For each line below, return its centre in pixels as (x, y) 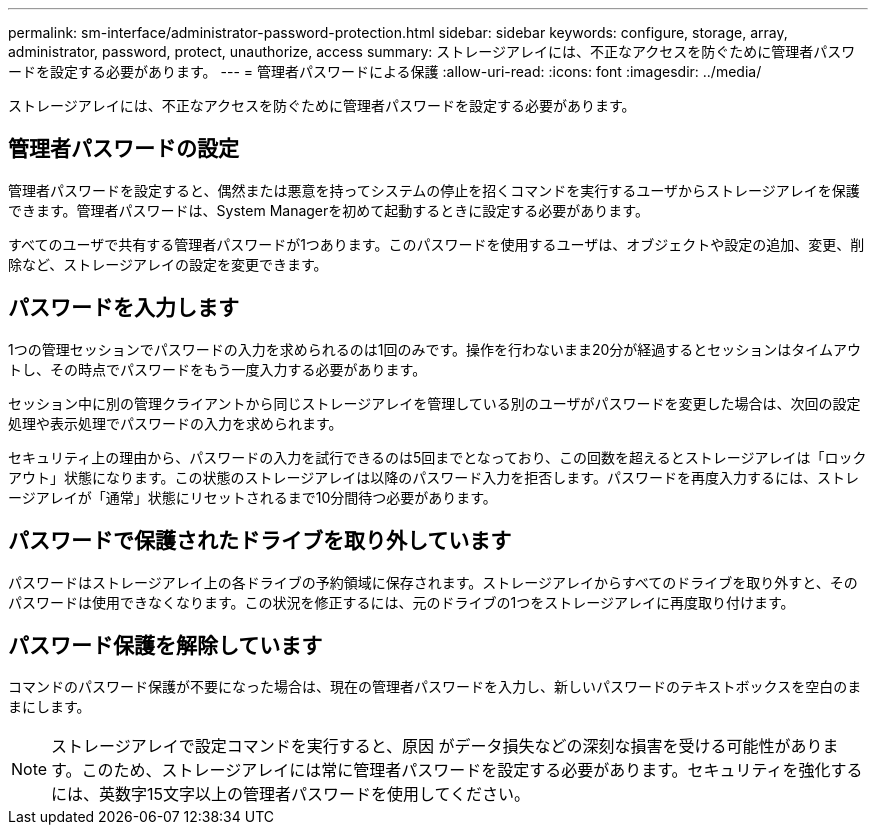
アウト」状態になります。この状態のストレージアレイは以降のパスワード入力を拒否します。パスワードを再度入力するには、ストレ (433, 477)
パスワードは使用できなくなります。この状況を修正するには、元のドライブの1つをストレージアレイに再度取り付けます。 (401, 602)
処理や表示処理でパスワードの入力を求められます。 (175, 423)
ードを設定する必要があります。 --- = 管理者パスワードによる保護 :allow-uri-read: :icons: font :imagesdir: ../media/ (385, 71)
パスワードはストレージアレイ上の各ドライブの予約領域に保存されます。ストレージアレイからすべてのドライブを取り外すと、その (433, 582)
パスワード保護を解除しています (165, 645)
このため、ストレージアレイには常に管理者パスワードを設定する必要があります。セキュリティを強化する (472, 770)
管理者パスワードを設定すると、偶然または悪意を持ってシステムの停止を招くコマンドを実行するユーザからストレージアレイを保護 (434, 190)
